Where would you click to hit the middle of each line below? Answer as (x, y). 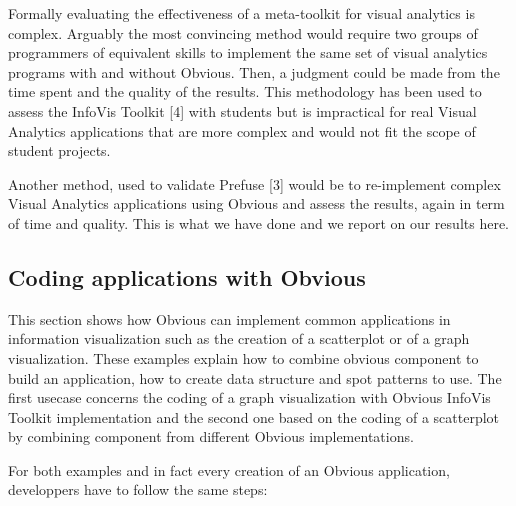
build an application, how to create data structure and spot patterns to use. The (255, 377)
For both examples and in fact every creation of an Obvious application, (229, 469)
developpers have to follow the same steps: (138, 489)
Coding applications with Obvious (187, 276)
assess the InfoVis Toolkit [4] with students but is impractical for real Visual (242, 110)
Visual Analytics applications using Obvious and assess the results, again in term (256, 203)
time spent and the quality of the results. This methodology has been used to (245, 91)
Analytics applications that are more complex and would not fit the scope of (242, 130)
